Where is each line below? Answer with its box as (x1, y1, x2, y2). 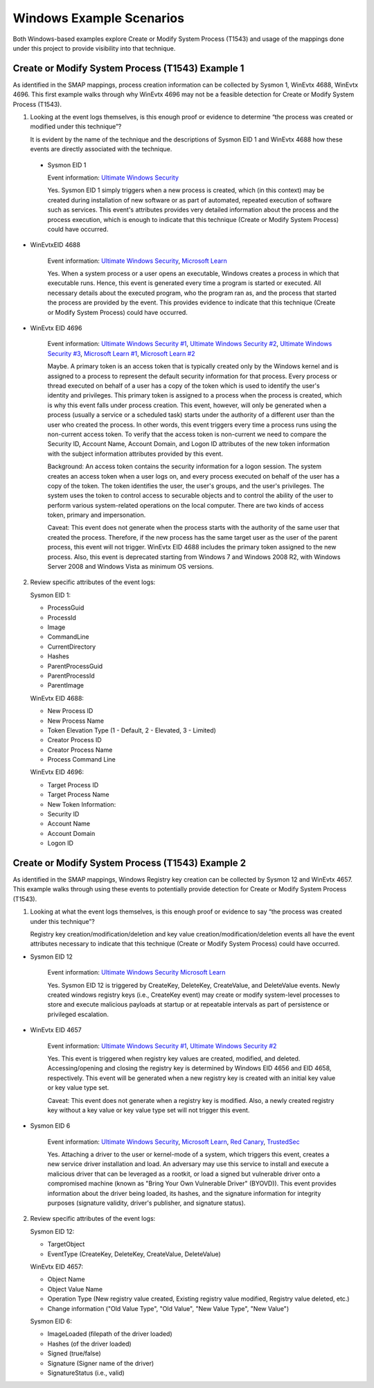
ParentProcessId (47, 671, 95, 680)
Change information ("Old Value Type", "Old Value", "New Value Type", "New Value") (47, 1304, 290, 1312)
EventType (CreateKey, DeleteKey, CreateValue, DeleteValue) (47, 1249, 221, 1258)
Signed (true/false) (47, 1349, 102, 1357)
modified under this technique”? (30, 122, 122, 131)
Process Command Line (47, 755, 116, 764)
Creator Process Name (47, 746, 113, 754)
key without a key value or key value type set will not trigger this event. (47, 1106, 250, 1114)
